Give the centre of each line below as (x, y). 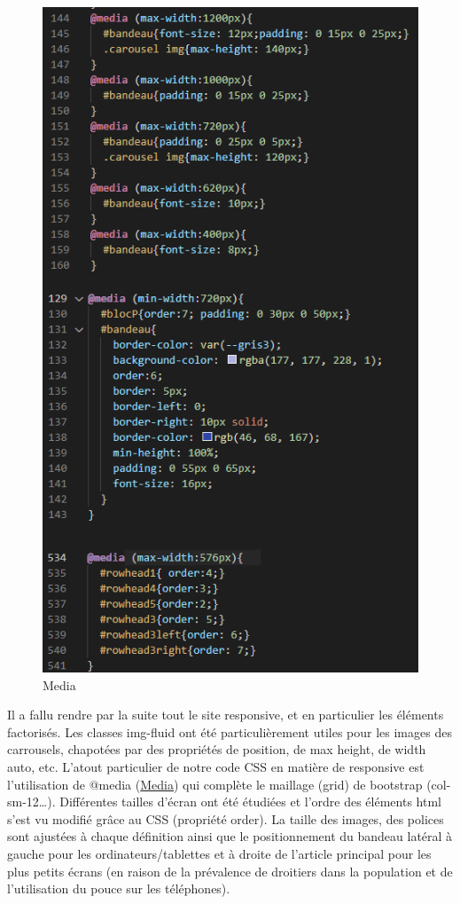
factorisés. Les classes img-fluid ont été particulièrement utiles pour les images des (230, 731)
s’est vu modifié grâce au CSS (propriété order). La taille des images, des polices (226, 818)
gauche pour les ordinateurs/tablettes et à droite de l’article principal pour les (219, 853)
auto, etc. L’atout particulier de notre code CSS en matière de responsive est (216, 766)
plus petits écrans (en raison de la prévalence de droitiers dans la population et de (230, 871)
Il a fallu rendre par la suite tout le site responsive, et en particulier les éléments (226, 715)
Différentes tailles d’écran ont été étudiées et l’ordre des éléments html (250, 802)
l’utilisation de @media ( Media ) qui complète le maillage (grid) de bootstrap (215, 784)
